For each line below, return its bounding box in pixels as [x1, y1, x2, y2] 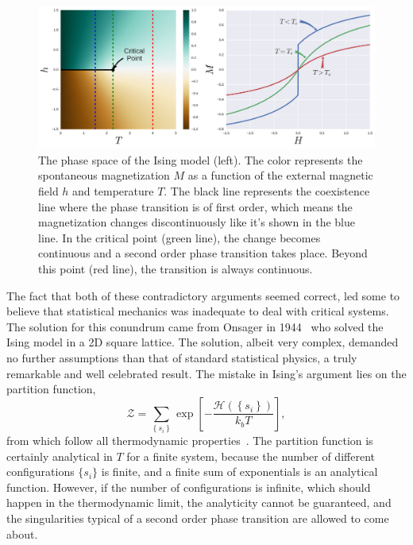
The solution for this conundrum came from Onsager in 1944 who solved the [6, 318, 384, 334]
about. [6, 525, 38, 542]
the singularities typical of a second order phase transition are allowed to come [6, 510, 389, 527]
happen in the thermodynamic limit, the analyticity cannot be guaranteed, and [6, 494, 392, 511]
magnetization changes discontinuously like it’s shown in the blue [38, 214, 355, 230]
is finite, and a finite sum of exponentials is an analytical [101, 463, 378, 480]
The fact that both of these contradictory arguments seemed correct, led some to [6, 287, 400, 303]
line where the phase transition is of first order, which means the [38, 198, 353, 215]
